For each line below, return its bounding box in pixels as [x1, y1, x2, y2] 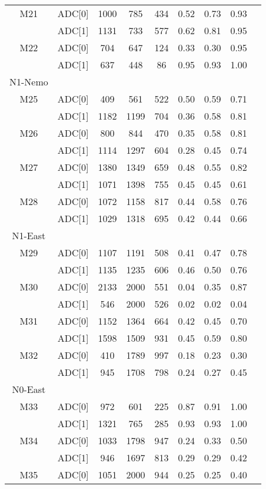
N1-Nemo [9, 75, 48, 88]
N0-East [12, 382, 46, 396]
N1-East [12, 229, 46, 242]
